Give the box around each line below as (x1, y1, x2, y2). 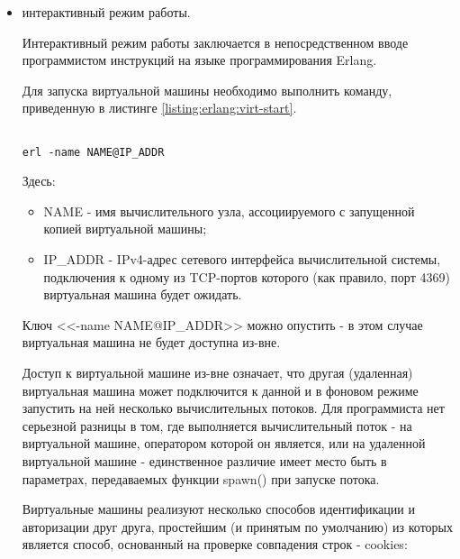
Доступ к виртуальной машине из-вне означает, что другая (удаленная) (22, 363, 413, 382)
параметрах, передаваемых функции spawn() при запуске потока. (22, 469, 380, 488)
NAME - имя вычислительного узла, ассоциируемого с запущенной (43, 201, 415, 220)
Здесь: (22, 171, 56, 190)
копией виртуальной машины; (43, 219, 207, 238)
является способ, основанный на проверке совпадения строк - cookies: (22, 535, 408, 554)
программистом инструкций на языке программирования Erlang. (22, 50, 377, 69)
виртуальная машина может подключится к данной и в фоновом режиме (22, 380, 419, 399)
